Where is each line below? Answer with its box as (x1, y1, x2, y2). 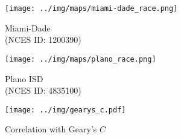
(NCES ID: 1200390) (5, 33, 81, 46)
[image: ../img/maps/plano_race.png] (5, 54, 156, 63)
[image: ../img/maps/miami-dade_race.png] (5, 4, 178, 13)
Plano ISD (5, 72, 43, 85)
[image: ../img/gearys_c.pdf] (5, 105, 126, 114)
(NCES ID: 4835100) (5, 84, 81, 97)
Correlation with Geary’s (5, 123, 97, 135)
